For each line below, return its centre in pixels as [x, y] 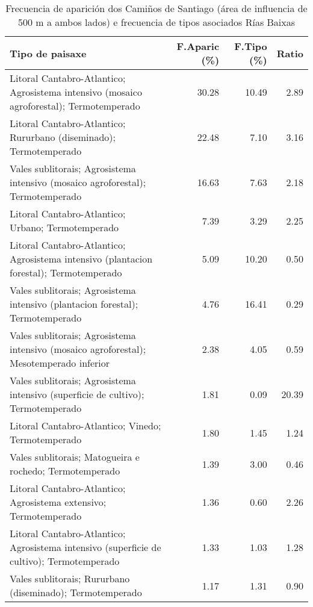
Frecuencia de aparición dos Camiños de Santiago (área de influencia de [156, 8]
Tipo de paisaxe [48, 53]
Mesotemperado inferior [60, 363]
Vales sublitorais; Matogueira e [75, 457]
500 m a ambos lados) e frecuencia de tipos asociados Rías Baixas [156, 22]
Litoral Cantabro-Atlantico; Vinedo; [85, 425]
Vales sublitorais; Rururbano [70, 578]
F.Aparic [198, 46]
